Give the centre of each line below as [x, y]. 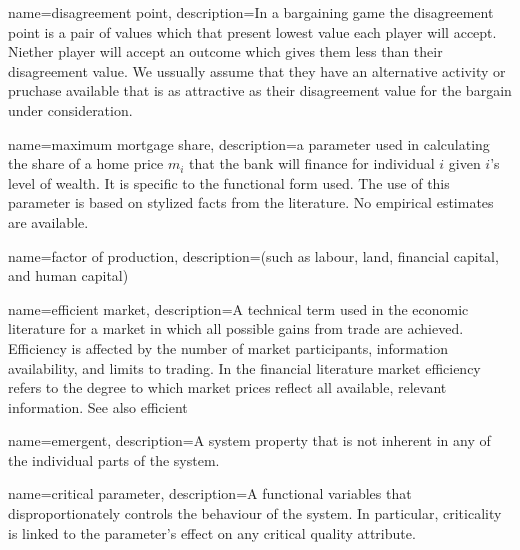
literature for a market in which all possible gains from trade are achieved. [236, 328]
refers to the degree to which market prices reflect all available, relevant [227, 387]
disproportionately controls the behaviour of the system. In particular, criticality [255, 513]
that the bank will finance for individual [312, 163]
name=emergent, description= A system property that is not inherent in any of [249, 440]
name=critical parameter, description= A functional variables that [210, 493]
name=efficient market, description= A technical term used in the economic [238, 308]
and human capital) [68, 275]
